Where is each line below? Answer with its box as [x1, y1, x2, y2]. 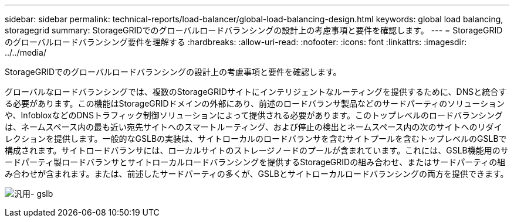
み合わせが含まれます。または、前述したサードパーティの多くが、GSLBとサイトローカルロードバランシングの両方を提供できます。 [5, 169, 509, 179]
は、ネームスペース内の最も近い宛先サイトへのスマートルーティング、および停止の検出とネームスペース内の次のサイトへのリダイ [5, 122, 502, 132]
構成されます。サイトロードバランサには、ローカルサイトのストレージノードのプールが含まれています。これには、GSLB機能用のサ [5, 145, 509, 155]
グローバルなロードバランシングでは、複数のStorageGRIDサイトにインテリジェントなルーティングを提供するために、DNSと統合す [5, 87, 507, 97]
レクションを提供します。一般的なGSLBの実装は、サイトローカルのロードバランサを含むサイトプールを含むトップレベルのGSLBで [5, 134, 507, 144]
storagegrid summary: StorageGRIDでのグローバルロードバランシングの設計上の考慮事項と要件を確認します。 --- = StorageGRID [5, 25, 503, 35]
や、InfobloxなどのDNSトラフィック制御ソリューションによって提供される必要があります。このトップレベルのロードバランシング [5, 110, 503, 120]
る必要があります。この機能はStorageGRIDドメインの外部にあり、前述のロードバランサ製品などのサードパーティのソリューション [5, 98, 505, 108]
